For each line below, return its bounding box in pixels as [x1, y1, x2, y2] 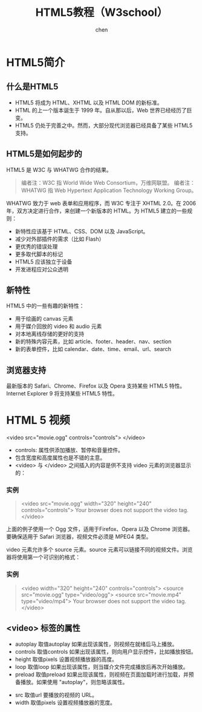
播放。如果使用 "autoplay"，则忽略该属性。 [20, 678, 128, 685]
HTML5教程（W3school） [35, 5, 168, 19]
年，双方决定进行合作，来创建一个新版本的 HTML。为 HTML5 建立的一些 [6, 207, 187, 214]
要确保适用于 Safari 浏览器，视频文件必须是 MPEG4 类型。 [6, 533, 152, 541]
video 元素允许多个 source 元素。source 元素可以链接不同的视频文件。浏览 [6, 546, 193, 553]
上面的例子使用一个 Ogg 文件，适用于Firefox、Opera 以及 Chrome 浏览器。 [6, 525, 194, 533]
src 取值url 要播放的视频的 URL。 [15, 691, 98, 699]
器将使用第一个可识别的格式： [6, 553, 80, 561]
